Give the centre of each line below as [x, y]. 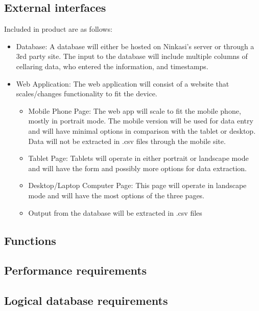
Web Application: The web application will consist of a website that [123, 83]
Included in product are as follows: [58, 29]
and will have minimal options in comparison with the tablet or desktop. [142, 130]
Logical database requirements [86, 300]
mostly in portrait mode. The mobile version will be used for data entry [141, 121]
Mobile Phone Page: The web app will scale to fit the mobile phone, [135, 110]
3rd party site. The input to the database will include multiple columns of [132, 56]
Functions [30, 240]
